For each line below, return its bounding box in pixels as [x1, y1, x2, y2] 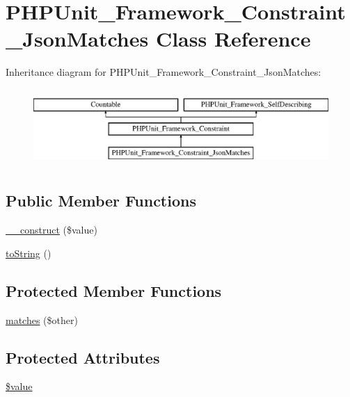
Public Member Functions [6, 190, 196, 211]
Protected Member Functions [6, 279, 222, 301]
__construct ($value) [6, 222, 97, 237]
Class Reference [155, 24, 311, 53]
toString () [6, 245, 51, 260]
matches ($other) [6, 312, 78, 327]
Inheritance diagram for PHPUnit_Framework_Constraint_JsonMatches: [6, 65, 321, 79]
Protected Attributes [6, 346, 160, 368]
